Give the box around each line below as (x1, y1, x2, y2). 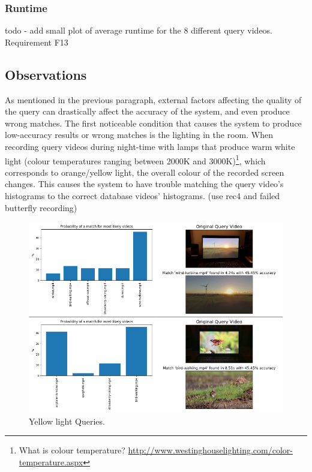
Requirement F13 (5, 35, 68, 48)
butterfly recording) (5, 201, 77, 214)
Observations (5, 65, 87, 83)
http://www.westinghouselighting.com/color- (128, 444, 293, 456)
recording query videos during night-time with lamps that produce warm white (5, 140, 295, 152)
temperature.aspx (19, 455, 83, 468)
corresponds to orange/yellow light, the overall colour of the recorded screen (5, 166, 284, 178)
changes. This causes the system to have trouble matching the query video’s (5, 178, 284, 190)
